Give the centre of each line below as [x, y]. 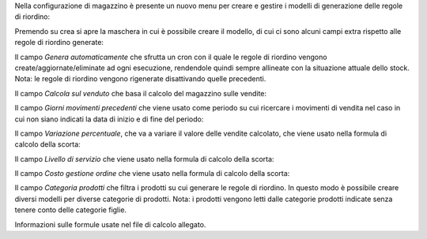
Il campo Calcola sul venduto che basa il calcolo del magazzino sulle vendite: [141, 93]
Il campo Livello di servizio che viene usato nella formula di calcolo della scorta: [144, 159]
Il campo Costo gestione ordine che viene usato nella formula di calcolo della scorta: [152, 174]
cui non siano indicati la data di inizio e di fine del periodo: [109, 119]
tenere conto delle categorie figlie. [70, 210]
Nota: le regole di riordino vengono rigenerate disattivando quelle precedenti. [140, 79]
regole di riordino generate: [59, 43]
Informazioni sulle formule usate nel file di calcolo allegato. [110, 224]
